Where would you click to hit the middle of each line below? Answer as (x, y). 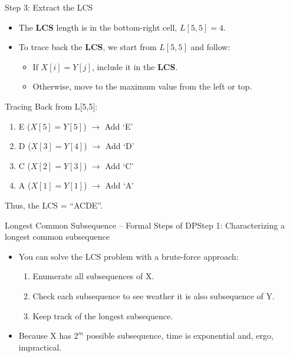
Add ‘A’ (120, 185)
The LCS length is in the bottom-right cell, (98, 27)
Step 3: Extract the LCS (49, 7)
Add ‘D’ (120, 146)
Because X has (45, 335)
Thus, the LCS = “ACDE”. (54, 205)
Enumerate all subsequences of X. (93, 276)
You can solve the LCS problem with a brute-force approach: (128, 256)
